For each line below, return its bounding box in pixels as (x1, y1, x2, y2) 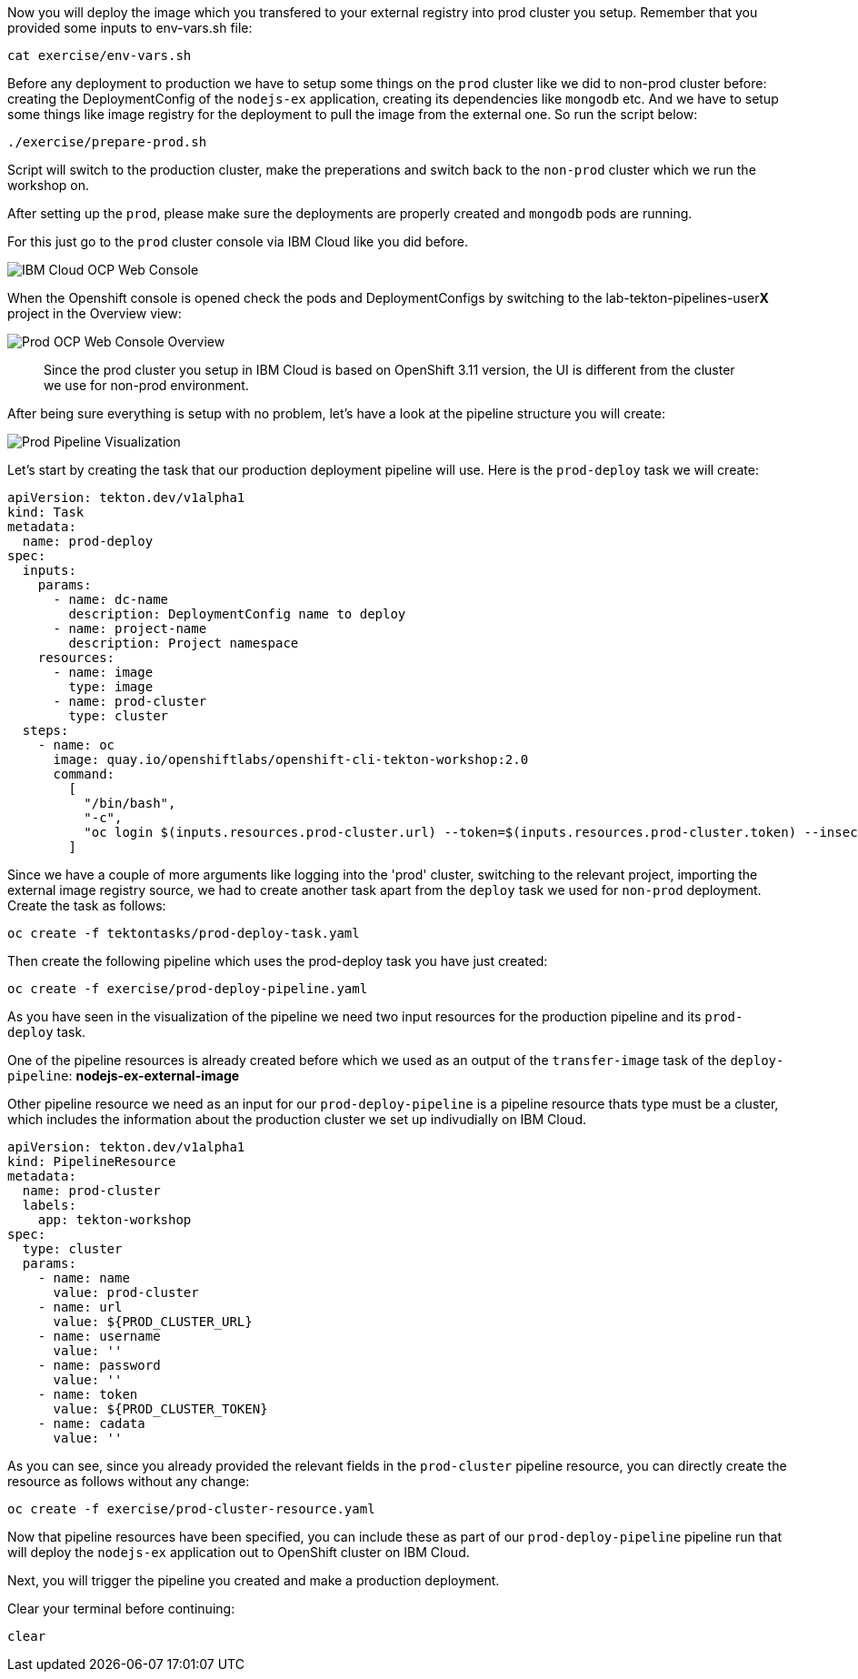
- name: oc (37, 738, 115, 752)
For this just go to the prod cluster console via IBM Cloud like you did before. (7, 234, 469, 249)
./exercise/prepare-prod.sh (7, 135, 207, 149)
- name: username (37, 1329, 161, 1343)
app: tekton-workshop (37, 1212, 192, 1227)
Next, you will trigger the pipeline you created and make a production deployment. (7, 1573, 500, 1588)
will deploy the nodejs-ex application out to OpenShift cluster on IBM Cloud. (7, 1544, 470, 1560)
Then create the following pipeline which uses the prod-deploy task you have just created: (7, 953, 548, 969)
